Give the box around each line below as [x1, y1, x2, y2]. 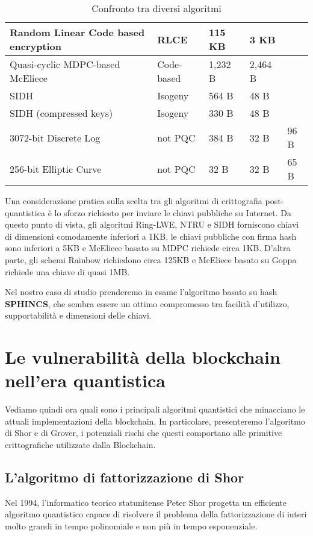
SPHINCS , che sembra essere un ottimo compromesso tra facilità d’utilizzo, [5, 297, 290, 310]
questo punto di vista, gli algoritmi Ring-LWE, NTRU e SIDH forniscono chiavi [5, 218, 299, 231]
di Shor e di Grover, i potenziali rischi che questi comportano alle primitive [5, 426, 282, 439]
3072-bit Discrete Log [10, 130, 101, 145]
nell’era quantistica [5, 368, 166, 393]
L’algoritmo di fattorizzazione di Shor [5, 468, 244, 487]
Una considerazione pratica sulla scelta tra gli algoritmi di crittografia [5, 195, 262, 207]
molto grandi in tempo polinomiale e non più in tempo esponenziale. [5, 520, 258, 532]
